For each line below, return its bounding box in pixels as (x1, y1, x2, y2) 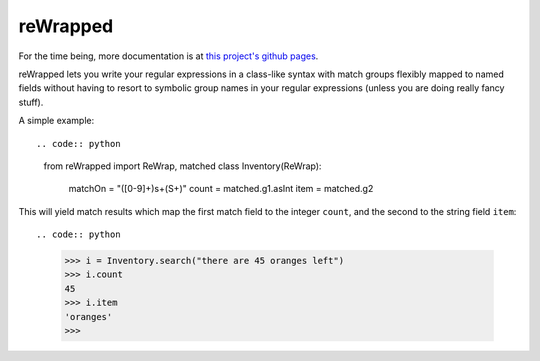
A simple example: (18, 115, 95, 127)
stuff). (18, 96, 44, 108)
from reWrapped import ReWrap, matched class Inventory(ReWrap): (43, 160, 322, 172)
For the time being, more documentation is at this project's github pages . (18, 50, 319, 62)
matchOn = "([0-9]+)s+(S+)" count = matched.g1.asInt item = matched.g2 (68, 183, 374, 195)
